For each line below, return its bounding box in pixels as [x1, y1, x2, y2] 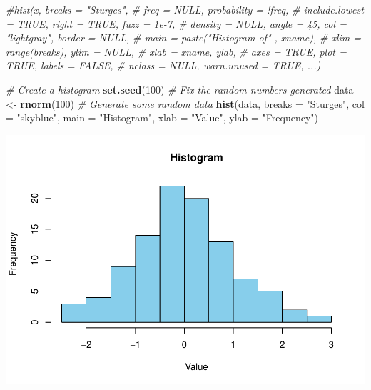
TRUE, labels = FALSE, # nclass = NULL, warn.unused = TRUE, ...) [6, 58, 321, 73]
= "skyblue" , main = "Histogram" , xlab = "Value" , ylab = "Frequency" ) [6, 110, 318, 125]
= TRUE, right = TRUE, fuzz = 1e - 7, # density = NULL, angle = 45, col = [6, 16, 347, 31]
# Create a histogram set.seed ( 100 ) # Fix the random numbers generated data [6, 81, 354, 96]
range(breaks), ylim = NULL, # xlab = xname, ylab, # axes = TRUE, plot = [6, 44, 347, 59]
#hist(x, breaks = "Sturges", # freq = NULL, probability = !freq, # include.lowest [6, 2, 364, 16]
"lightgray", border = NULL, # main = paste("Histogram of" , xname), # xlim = [6, 30, 361, 45]
